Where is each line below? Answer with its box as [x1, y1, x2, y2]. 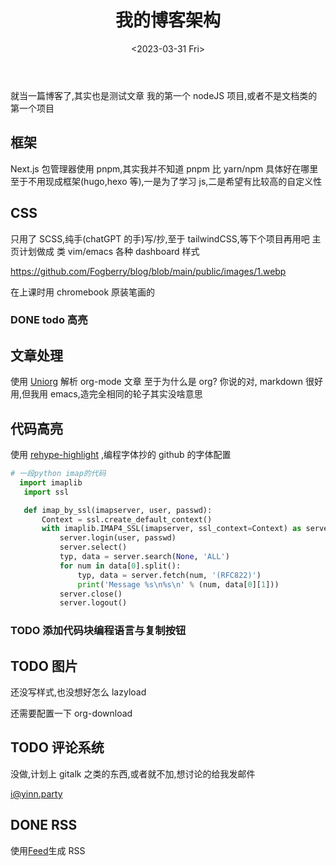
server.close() [59, 589, 123, 599]
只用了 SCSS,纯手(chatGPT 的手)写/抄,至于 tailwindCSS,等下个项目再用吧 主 [10, 232, 322, 245]
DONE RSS [10, 817, 78, 834]
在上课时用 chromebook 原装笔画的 [10, 286, 156, 298]
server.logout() [59, 598, 128, 608]
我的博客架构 [114, 9, 221, 32]
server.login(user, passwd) [59, 533, 177, 543]
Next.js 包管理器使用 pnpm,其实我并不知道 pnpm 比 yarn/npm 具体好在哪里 [10, 162, 319, 175]
